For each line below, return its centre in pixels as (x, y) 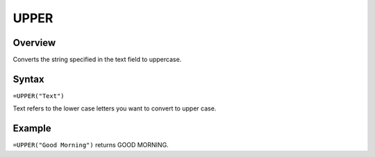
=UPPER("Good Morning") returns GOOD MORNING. (91, 145)
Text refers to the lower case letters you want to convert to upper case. (115, 108)
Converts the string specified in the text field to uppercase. (97, 60)
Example (32, 129)
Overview (34, 43)
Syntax (28, 79)
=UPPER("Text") (39, 96)
